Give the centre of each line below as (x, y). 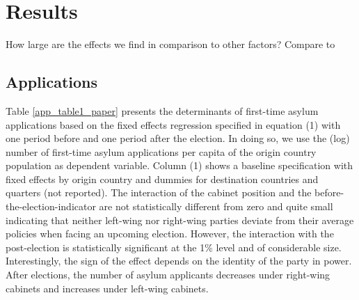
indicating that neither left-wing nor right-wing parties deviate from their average (180, 220)
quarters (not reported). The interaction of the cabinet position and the (159, 192)
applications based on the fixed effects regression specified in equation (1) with (173, 124)
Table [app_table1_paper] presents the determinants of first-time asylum (162, 110)
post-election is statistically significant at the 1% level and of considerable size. (174, 247)
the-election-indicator (51, 206)
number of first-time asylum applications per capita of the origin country (161, 151)
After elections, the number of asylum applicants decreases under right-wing (168, 275)
